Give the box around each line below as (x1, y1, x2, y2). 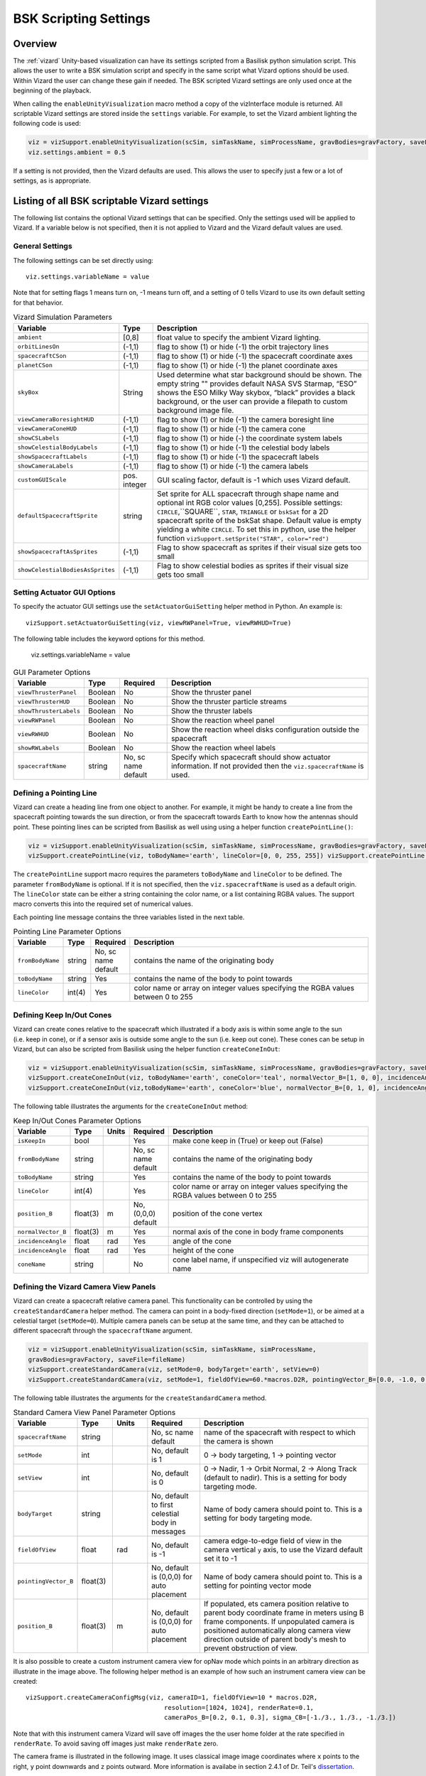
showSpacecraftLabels (17, 453, 88, 461)
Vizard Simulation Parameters (13, 313, 113, 323)
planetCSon (17, 362, 53, 369)
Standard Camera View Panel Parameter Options (13, 1407, 176, 1417)
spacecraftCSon (17, 352, 67, 360)
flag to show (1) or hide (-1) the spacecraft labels (156, 452, 319, 462)
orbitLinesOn (17, 343, 60, 351)
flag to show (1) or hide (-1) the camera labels (156, 461, 309, 471)
